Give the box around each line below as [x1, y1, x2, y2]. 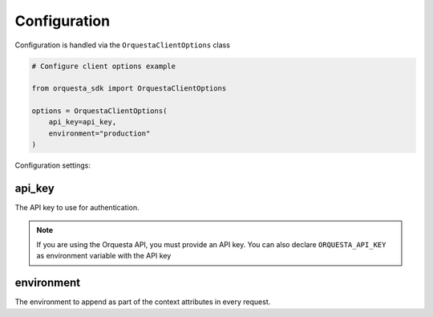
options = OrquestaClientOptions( [31, 107, 168, 116]
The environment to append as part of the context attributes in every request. [14, 297, 271, 307]
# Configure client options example [31, 61, 176, 71]
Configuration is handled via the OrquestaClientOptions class [14, 40, 230, 50]
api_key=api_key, [48, 117, 117, 127]
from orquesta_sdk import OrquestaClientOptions [31, 84, 227, 93]
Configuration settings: [14, 161, 91, 170]
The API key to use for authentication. [14, 203, 140, 213]
